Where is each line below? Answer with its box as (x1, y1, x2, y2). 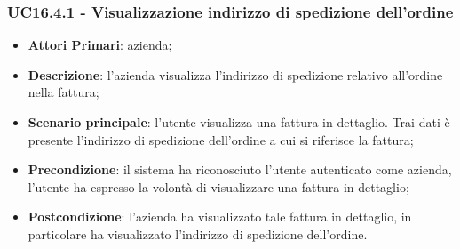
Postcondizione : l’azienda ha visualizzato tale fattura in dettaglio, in (28, 207, 412, 226)
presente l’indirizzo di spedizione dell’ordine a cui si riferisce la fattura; (28, 130, 414, 149)
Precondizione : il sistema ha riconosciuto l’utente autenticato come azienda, (28, 160, 452, 179)
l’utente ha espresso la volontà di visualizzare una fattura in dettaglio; (28, 177, 409, 196)
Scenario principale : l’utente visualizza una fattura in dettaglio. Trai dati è (28, 113, 450, 131)
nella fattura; (28, 83, 99, 101)
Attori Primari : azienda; (28, 36, 172, 54)
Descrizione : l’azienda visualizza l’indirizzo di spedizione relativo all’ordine (28, 65, 443, 84)
